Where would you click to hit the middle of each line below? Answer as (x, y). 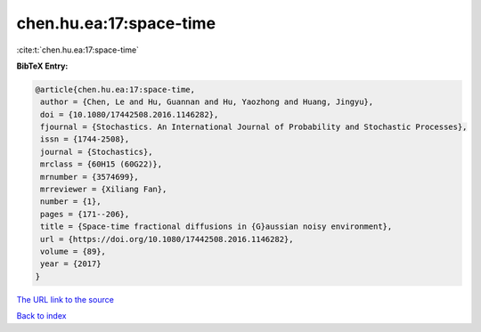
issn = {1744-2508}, (85, 139)
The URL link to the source (65, 299)
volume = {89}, (73, 251)
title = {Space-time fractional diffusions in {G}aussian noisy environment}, (216, 227)
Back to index (41, 316)
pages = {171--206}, (85, 214)
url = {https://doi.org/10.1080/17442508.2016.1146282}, (167, 239)
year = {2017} (71, 264)
